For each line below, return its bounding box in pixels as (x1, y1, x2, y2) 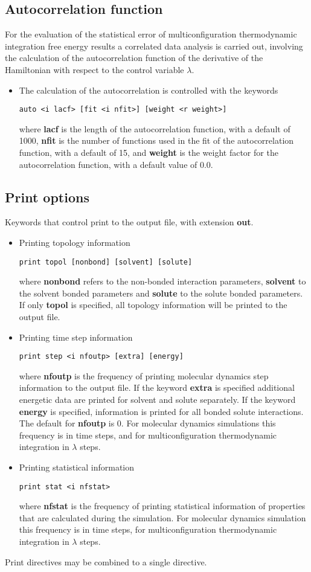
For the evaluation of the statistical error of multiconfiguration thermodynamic (5, 28, 297, 40)
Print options (5, 187, 89, 206)
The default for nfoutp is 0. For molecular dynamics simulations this (19, 417, 276, 429)
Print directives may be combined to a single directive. (5, 555, 207, 568)
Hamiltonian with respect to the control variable (5, 63, 184, 76)
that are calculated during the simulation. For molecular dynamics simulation (19, 511, 306, 524)
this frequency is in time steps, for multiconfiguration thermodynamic (19, 523, 277, 536)
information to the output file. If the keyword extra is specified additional (19, 381, 295, 394)
